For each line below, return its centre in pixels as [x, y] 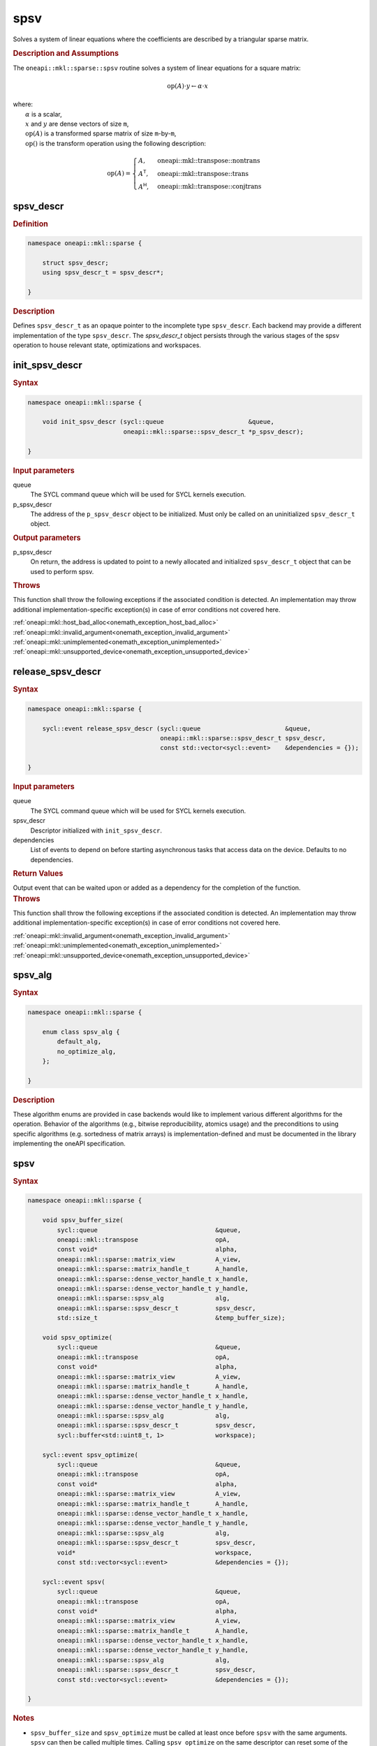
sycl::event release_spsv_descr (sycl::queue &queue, [177, 728]
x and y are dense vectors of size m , [77, 124]
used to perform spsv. [62, 571]
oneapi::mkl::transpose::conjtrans [209, 186]
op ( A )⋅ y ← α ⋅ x [188, 86]
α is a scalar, [44, 114]
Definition [30, 223]
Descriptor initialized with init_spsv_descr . [96, 830]
